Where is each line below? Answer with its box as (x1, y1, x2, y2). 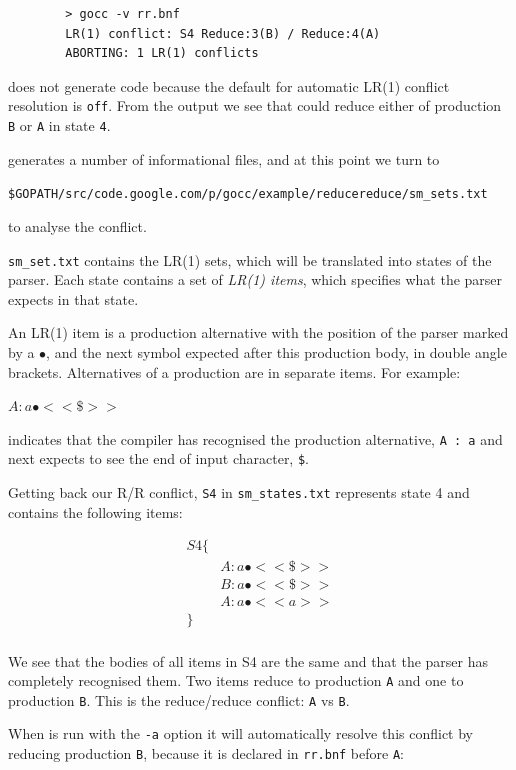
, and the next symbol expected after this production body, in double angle (46, 341, 507, 362)
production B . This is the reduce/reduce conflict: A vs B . (8, 689, 350, 710)
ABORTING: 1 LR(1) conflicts (65, 46, 259, 61)
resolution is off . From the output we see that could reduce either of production (8, 95, 502, 116)
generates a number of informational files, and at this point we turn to (8, 148, 440, 169)
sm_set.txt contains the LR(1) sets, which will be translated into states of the (8, 249, 492, 270)
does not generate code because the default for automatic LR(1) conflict (8, 75, 450, 96)
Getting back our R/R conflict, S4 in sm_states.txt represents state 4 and (8, 482, 470, 503)
